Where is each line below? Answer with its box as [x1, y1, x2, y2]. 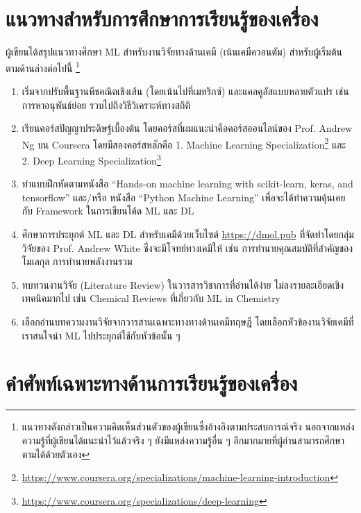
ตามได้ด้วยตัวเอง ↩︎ [22, 446, 90, 461]
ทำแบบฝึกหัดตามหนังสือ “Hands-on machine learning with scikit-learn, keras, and [22, 176, 353, 191]
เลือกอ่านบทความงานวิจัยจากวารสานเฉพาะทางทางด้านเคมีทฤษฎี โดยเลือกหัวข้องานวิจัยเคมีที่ [22, 314, 354, 328]
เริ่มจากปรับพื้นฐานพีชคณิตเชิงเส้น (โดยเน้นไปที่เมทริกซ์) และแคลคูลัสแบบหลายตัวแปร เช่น [22, 83, 349, 98]
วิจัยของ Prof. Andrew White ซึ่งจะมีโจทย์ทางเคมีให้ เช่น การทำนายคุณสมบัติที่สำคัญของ [22, 240, 353, 255]
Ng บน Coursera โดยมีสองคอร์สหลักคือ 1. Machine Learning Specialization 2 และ [22, 135, 346, 151]
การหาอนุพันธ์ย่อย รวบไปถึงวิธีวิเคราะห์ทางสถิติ [22, 97, 190, 112]
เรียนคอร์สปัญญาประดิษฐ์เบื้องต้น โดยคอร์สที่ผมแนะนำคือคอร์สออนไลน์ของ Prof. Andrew [22, 121, 353, 135]
